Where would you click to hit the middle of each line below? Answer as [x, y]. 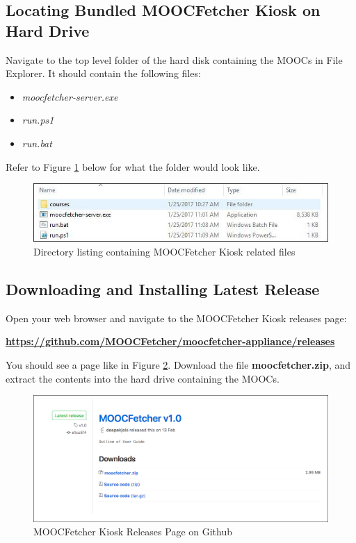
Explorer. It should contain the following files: [103, 73]
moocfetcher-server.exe [70, 96]
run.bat [37, 143]
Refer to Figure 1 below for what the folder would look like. [133, 166]
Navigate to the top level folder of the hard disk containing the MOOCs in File [174, 59]
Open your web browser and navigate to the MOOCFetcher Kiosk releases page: [176, 318]
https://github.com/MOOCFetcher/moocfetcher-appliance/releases [170, 341]
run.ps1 [38, 120]
